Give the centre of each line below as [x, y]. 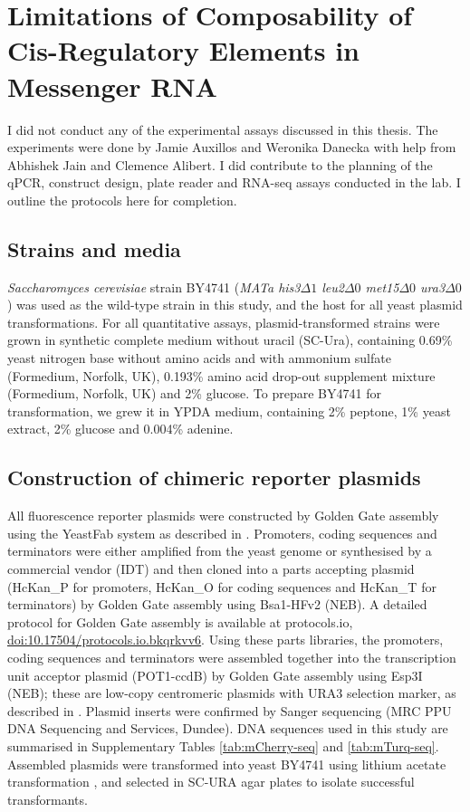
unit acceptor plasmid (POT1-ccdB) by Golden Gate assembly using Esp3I [215, 675]
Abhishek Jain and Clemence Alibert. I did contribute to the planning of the [220, 164]
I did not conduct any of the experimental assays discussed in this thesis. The [223, 129]
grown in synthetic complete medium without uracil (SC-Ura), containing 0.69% [230, 340]
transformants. [48, 799]
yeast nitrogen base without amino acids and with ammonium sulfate [199, 358]
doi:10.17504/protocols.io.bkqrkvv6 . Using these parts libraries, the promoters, [225, 640]
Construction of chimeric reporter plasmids [214, 478]
